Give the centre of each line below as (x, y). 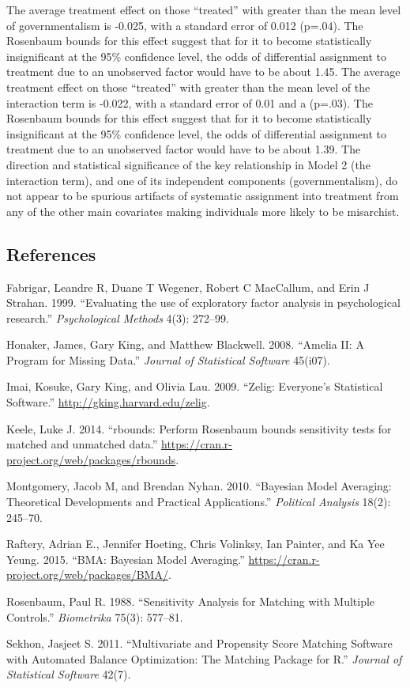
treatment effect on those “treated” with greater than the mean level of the (188, 87)
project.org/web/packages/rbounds (91, 459)
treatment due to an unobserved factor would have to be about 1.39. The (184, 149)
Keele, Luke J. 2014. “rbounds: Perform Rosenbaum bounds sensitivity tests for (199, 428)
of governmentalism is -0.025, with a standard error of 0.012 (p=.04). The (185, 25)
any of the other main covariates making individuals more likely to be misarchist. (203, 211)
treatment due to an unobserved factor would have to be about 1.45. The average (203, 72)
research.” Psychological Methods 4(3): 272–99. (118, 318)
